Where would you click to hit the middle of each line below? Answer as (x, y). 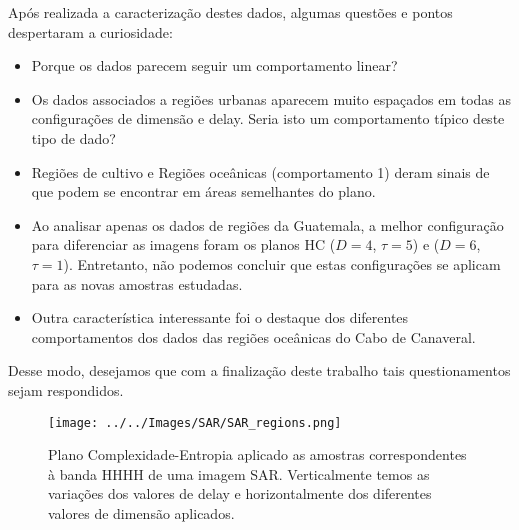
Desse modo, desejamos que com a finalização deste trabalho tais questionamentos (259, 370)
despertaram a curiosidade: (90, 31)
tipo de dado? (73, 137)
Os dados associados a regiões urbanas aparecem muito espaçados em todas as (271, 98)
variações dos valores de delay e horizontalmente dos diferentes (240, 493)
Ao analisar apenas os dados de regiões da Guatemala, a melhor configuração (267, 224)
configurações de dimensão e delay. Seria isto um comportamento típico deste (268, 118)
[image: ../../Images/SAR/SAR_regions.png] (195, 422)
